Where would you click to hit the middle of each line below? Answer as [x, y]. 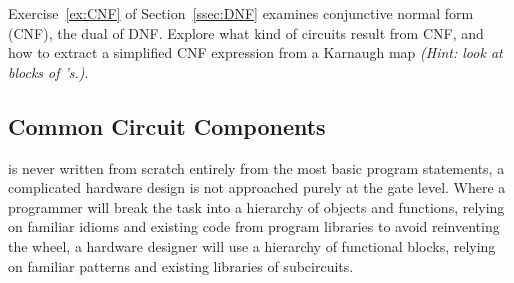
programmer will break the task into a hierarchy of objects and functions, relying [256, 206]
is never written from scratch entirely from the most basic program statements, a [256, 167]
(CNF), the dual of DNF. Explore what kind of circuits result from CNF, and [246, 32]
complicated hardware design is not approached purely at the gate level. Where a [257, 187]
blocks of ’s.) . [48, 71]
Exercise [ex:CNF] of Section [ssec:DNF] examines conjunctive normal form [241, 13]
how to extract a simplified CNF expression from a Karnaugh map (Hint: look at [255, 52]
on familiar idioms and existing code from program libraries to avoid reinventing [254, 226]
